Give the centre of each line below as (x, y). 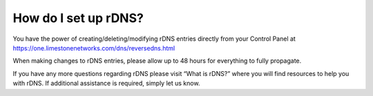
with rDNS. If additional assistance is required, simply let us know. (106, 84)
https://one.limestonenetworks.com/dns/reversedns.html (94, 48)
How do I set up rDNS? (78, 18)
